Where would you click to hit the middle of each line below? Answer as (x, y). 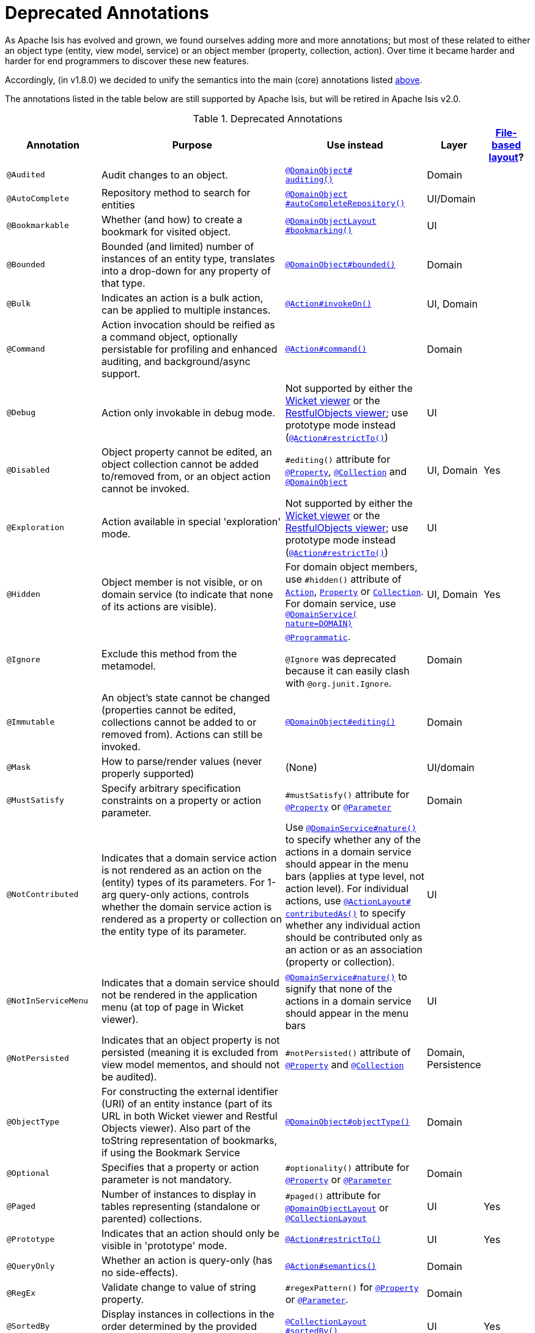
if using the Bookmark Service (171, 1152)
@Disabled (28, 470)
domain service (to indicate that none (187, 594)
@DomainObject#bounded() (340, 265)
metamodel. (129, 666)
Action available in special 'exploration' (191, 521)
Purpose (192, 145)
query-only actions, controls (184, 894)
